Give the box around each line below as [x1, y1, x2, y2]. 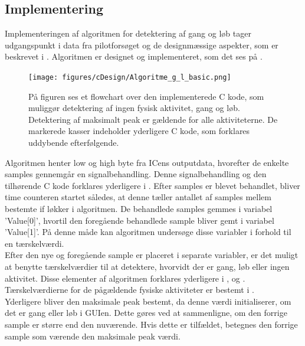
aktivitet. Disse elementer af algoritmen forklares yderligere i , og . [5, 272, 245, 284]
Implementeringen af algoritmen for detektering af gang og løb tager [5, 27, 251, 40]
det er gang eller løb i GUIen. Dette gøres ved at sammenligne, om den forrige [5, 306, 287, 319]
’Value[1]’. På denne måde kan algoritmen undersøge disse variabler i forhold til [5, 226, 291, 238]
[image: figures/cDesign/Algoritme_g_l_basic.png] [28, 73, 231, 81]
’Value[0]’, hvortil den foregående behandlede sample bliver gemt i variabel [5, 214, 274, 226]
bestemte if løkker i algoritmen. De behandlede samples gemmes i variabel [5, 202, 273, 214]
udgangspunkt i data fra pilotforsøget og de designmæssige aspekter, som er [5, 38, 278, 51]
